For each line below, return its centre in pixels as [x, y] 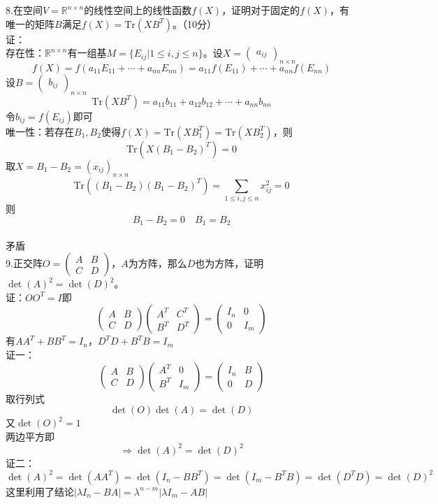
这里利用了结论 [40, 491]
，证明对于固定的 [261, 10]
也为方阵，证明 [229, 263]
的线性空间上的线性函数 [138, 10]
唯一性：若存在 [40, 131]
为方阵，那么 [158, 263]
